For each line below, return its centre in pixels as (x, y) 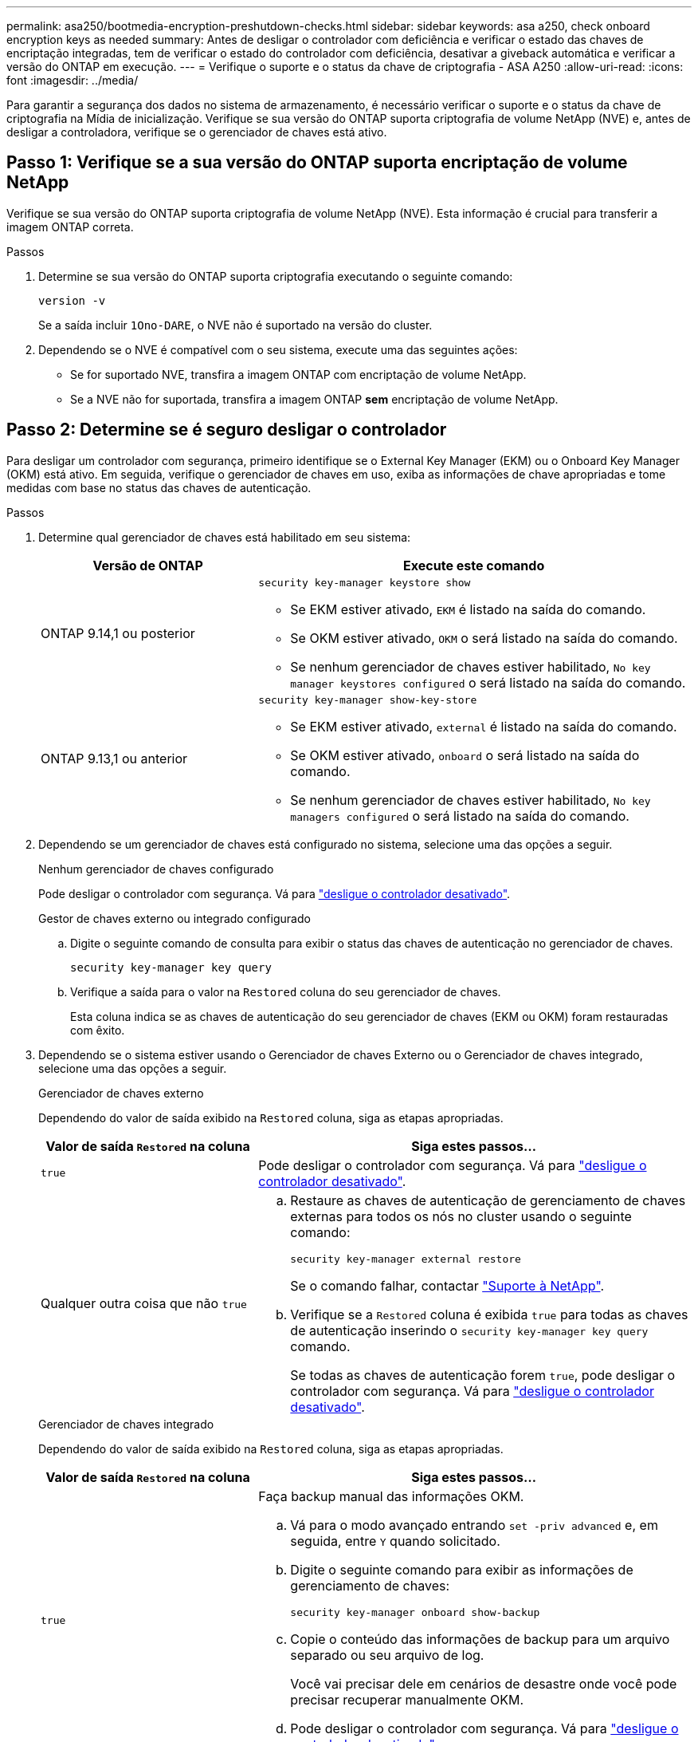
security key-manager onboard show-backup (415, 1612)
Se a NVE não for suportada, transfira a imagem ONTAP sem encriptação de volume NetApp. (314, 399)
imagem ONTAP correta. (70, 227)
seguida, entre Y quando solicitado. (395, 1541)
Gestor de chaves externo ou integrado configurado (174, 918)
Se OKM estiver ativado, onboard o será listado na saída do (465, 755)
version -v (72, 300)
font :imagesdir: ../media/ (73, 80)
